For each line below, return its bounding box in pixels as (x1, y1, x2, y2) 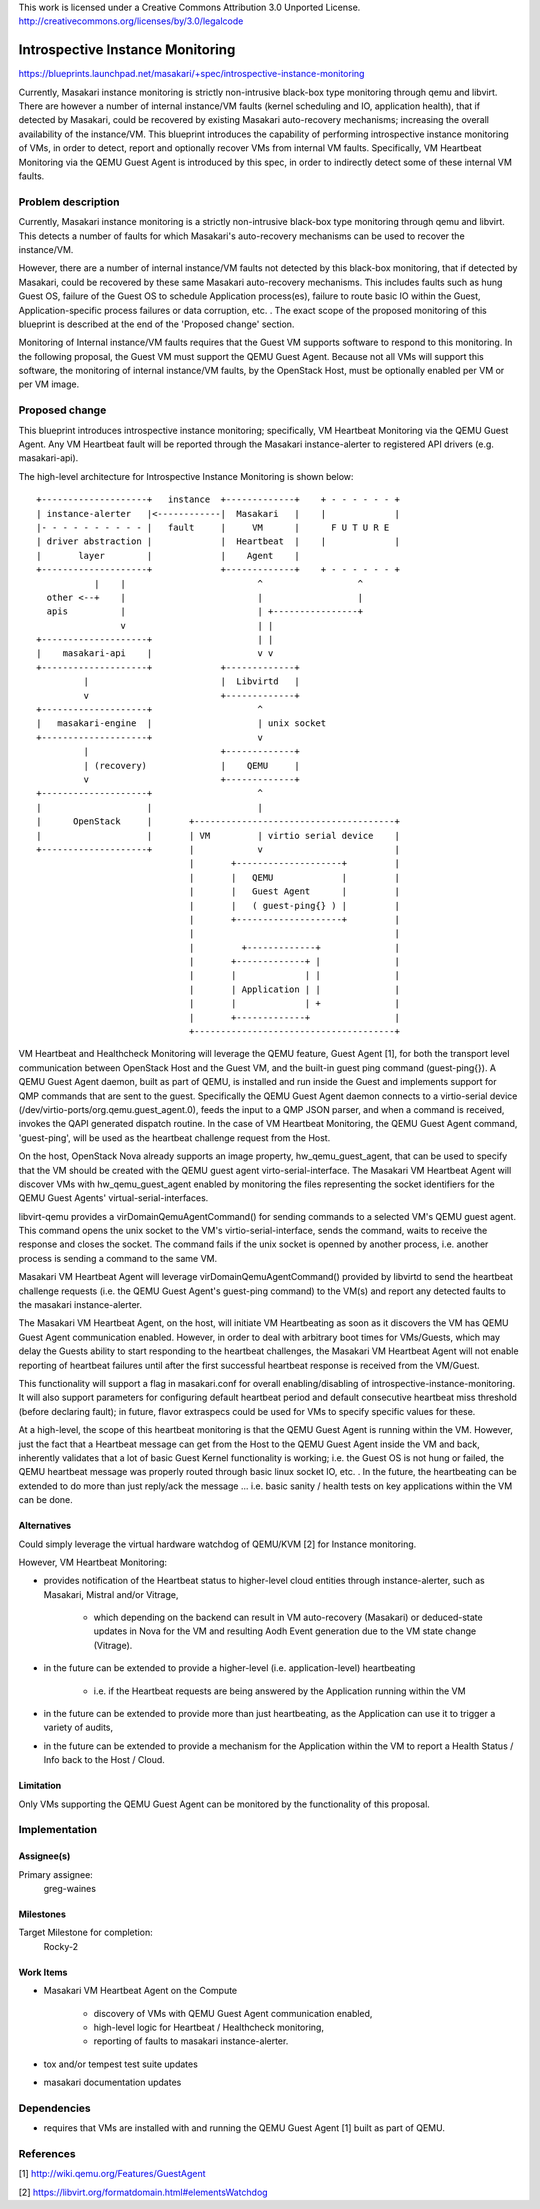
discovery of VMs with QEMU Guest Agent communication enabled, (93, 2007, 373, 2019)
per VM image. (18, 378, 80, 390)
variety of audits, (43, 1721, 114, 1734)
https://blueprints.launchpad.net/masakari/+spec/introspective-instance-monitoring (18, 68, 365, 80)
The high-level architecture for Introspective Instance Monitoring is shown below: (18, 470, 354, 482)
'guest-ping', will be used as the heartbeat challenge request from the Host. (18, 1131, 331, 1144)
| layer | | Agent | (36, 550, 300, 561)
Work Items (18, 1966, 68, 1978)
